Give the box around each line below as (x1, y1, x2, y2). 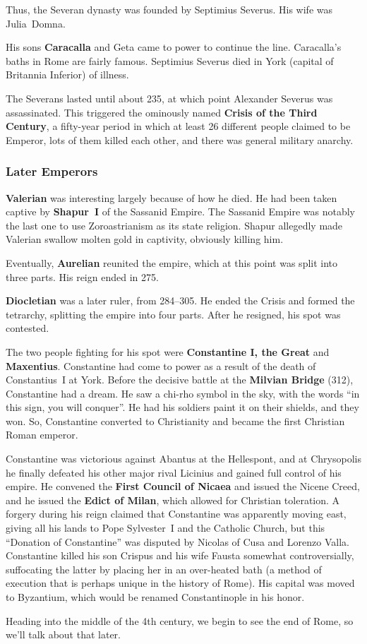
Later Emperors (6, 162, 98, 180)
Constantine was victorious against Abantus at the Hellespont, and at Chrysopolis (6, 451, 361, 466)
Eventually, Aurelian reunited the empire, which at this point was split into (6, 255, 338, 270)
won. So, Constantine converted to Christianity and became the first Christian (6, 413, 345, 428)
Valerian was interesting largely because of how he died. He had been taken (6, 190, 337, 205)
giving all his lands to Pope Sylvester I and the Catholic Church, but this (6, 520, 325, 535)
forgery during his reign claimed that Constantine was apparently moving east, (6, 506, 347, 521)
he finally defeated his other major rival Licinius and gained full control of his (6, 465, 342, 479)
